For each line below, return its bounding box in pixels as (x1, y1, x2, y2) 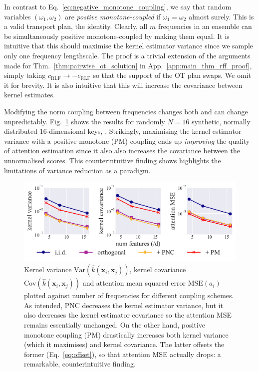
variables (4, 11, 31, 21)
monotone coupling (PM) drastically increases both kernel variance (24, 329, 229, 340)
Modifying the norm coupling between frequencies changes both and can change (4, 106, 248, 116)
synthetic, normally (191, 116, 251, 126)
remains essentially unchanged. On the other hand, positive (24, 320, 205, 330)
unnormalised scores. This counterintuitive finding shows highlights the (4, 155, 221, 165)
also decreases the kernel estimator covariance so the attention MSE (24, 310, 232, 320)
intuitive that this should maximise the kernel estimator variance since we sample (4, 40, 254, 51)
